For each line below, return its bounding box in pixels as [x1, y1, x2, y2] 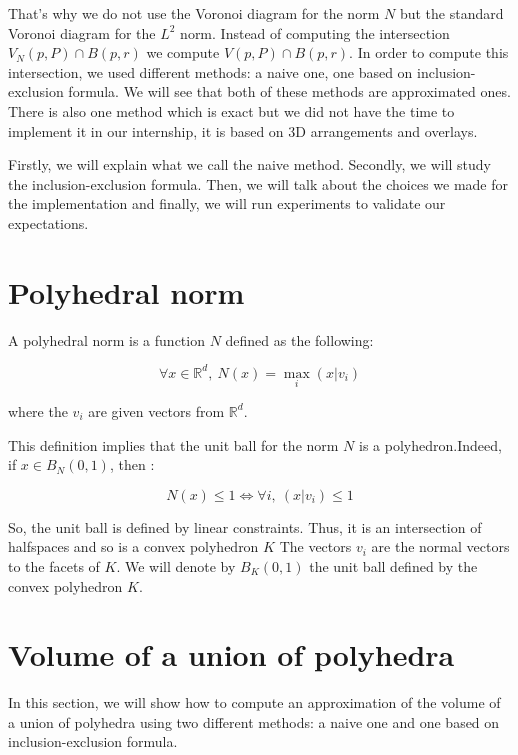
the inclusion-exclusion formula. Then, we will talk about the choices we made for [8, 173, 509, 194]
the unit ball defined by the [309, 555, 478, 576]
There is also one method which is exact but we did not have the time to [8, 100, 455, 121]
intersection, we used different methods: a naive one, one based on [8, 61, 413, 82]
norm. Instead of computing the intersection [180, 22, 450, 43]
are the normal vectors [371, 536, 510, 557]
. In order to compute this [349, 42, 509, 63]
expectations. [8, 212, 89, 233]
